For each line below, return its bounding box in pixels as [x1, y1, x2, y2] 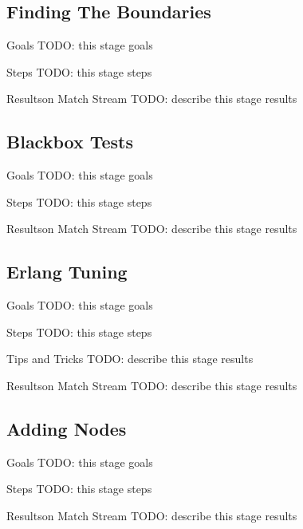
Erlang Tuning [6, 259, 128, 284]
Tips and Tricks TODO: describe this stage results [6, 350, 254, 367]
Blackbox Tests [6, 129, 134, 154]
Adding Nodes [6, 416, 127, 440]
